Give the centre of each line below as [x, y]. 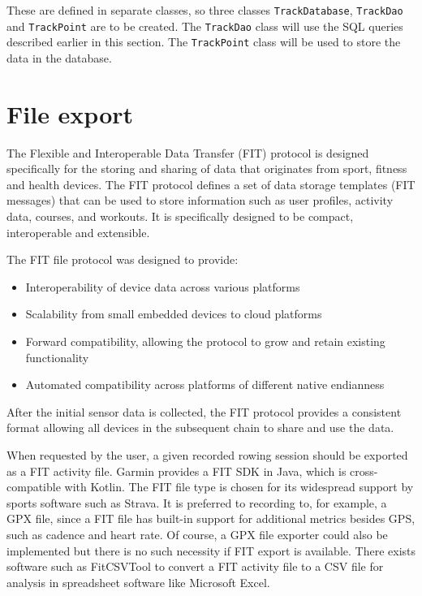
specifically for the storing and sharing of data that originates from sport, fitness [207, 168]
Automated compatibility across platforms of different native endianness [205, 384]
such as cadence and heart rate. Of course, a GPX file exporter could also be [197, 534]
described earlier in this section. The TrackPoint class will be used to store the [204, 42]
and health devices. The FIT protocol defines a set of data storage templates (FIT [211, 184]
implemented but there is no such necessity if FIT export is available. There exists [211, 550]
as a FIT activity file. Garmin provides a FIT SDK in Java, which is [177, 471]
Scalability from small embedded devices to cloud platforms [174, 314]
